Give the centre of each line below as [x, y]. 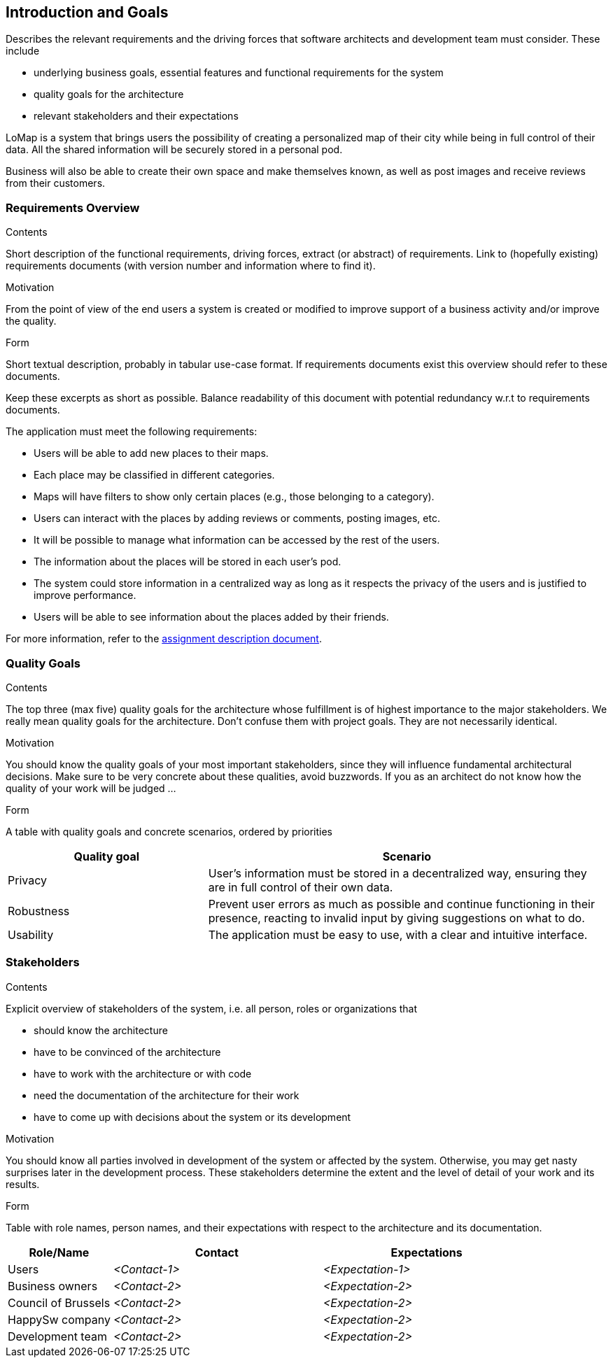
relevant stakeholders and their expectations [136, 116]
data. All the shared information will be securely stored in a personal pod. [174, 150]
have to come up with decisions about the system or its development [192, 1117]
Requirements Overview [73, 207]
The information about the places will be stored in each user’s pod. [188, 562]
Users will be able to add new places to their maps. [151, 453]
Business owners [53, 1286]
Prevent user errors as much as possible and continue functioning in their [401, 904]
